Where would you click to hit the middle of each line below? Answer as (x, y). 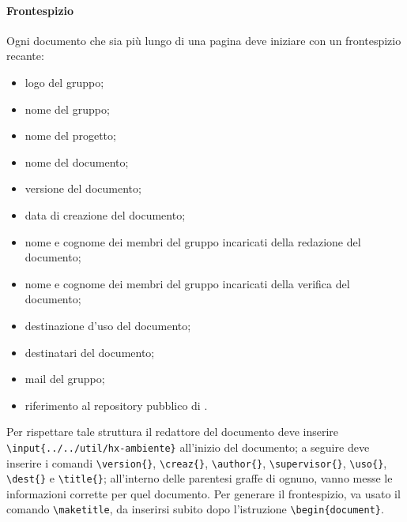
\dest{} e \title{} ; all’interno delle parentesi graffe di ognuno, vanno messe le (200, 478)
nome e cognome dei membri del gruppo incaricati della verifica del (187, 283)
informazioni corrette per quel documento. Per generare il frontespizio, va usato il (203, 493)
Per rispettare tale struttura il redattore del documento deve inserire (172, 432)
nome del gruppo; (67, 109)
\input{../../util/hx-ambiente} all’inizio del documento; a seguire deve (188, 447)
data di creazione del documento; (105, 214)
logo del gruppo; (64, 82)
